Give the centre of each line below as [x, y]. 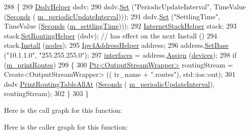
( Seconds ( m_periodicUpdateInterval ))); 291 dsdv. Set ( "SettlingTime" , [112, 16]
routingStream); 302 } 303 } [46, 93]
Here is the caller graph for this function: [66, 126]
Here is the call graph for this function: [63, 110]
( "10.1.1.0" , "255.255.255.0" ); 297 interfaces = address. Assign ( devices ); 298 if [120, 54]
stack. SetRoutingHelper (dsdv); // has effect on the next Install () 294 [111, 35]
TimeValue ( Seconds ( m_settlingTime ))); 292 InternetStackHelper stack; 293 [120, 26]
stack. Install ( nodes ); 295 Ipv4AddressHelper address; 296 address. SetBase [116, 45]
